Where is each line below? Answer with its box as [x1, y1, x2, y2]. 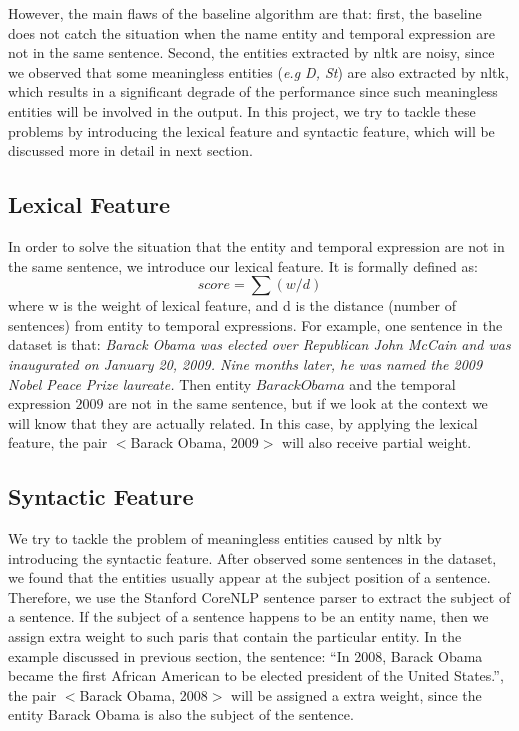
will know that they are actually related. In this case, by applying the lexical [8, 412, 478, 433]
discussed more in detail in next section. [8, 140, 253, 161]
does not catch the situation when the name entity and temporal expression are [8, 22, 495, 43]
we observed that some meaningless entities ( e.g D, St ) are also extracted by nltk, [8, 61, 509, 82]
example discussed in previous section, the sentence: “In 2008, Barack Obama [8, 645, 483, 666]
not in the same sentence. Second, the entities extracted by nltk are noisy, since [8, 42, 495, 63]
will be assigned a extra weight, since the [231, 684, 482, 705]
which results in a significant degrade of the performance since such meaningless [8, 81, 498, 102]
